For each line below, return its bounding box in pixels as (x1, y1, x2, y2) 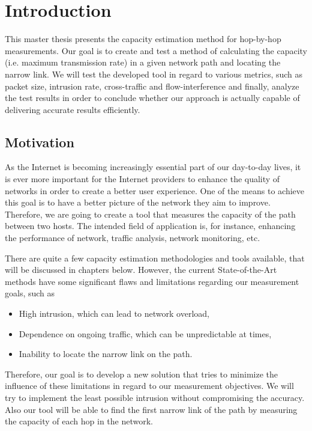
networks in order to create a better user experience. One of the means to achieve (5, 184, 304, 197)
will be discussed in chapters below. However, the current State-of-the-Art (5, 263, 277, 276)
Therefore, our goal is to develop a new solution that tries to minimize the (5, 367, 278, 380)
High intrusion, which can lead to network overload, (19, 307, 209, 320)
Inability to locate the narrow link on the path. (19, 347, 193, 360)
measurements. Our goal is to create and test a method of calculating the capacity (5, 44, 307, 57)
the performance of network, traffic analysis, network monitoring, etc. (5, 231, 260, 244)
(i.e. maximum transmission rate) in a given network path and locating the (5, 56, 281, 69)
